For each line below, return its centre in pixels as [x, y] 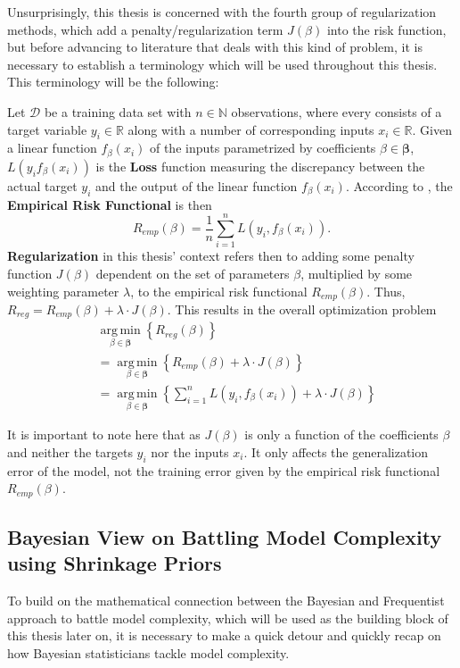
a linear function [52, 148]
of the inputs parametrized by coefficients [263, 148]
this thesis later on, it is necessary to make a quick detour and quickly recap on [224, 635]
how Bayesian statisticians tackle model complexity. [148, 652]
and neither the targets [70, 451]
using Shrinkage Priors [115, 563]
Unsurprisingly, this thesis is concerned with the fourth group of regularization [222, 12]
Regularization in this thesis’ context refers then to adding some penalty [211, 256]
